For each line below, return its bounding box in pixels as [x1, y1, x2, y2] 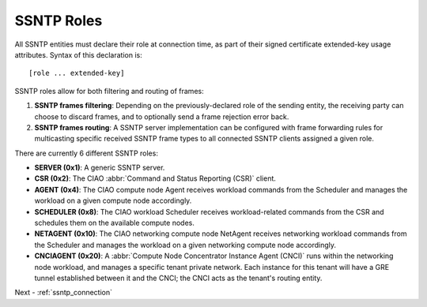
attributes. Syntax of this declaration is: [14, 50, 142, 59]
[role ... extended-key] [28, 69, 125, 78]
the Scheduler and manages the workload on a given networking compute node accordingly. [34, 240, 336, 249]
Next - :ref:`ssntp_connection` [14, 288, 113, 298]
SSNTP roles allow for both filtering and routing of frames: [14, 86, 205, 95]
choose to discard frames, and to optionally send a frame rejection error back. [34, 111, 289, 122]
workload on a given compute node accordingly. [34, 196, 192, 205]
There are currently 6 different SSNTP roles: [14, 148, 158, 158]
